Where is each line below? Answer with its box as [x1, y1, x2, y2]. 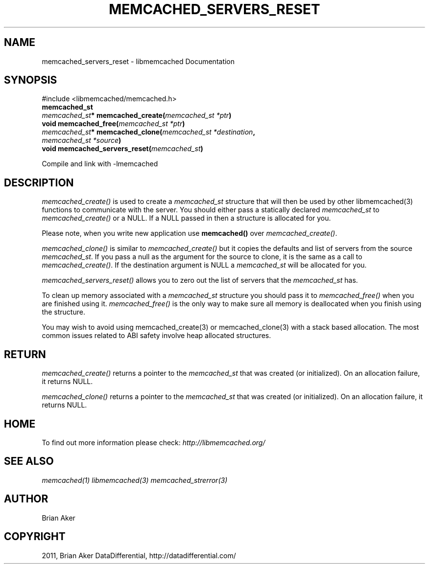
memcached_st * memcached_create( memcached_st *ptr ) [42, 111, 232, 120]
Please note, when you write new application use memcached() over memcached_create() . [42, 229, 337, 238]
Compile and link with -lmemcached [42, 159, 158, 168]
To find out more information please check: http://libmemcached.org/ [42, 438, 265, 447]
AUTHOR [4, 493, 48, 505]
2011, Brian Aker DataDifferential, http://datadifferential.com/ [42, 551, 236, 560]
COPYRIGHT [4, 530, 66, 543]
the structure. [42, 308, 85, 317]
